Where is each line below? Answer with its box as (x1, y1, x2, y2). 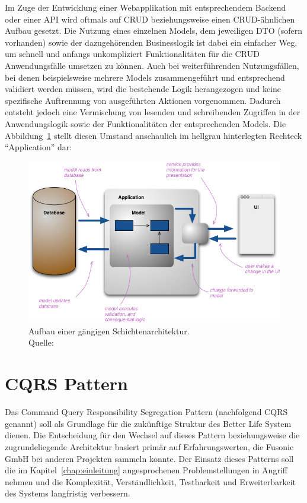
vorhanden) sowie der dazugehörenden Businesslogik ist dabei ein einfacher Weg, (5, 36, 298, 48)
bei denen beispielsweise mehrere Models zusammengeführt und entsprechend (5, 71, 285, 83)
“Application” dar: (5, 141, 72, 153)
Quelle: (28, 336, 54, 349)
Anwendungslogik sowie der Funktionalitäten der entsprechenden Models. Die (5, 117, 286, 129)
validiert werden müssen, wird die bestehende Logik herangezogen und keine (5, 83, 282, 95)
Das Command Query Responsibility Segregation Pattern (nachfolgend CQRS (5, 406, 288, 418)
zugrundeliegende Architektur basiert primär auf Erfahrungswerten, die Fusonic (5, 440, 294, 453)
